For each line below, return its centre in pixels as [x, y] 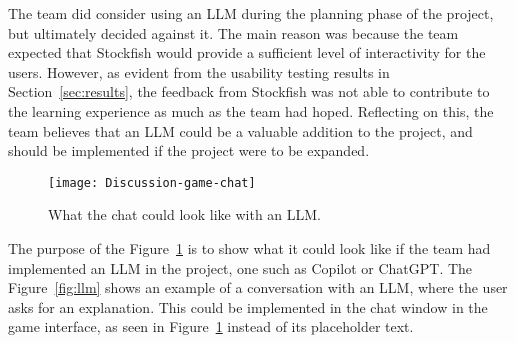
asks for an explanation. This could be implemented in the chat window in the [248, 306]
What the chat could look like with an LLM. [185, 214]
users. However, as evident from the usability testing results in [199, 71]
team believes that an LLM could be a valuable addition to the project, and [240, 130]
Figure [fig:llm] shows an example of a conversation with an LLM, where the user [258, 287]
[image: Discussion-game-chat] [152, 182]
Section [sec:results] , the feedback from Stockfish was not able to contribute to [249, 91]
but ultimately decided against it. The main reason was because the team [233, 32]
